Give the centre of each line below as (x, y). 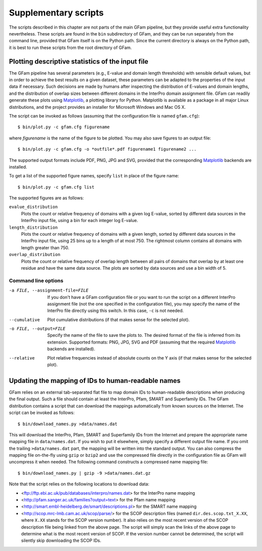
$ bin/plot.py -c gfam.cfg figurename (64, 127)
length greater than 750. (45, 247)
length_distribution (33, 227)
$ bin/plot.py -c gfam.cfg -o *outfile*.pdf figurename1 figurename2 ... (107, 149)
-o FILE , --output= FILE (37, 329)
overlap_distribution (35, 255)
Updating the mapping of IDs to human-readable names (95, 381)
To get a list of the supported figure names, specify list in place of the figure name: (94, 176)
